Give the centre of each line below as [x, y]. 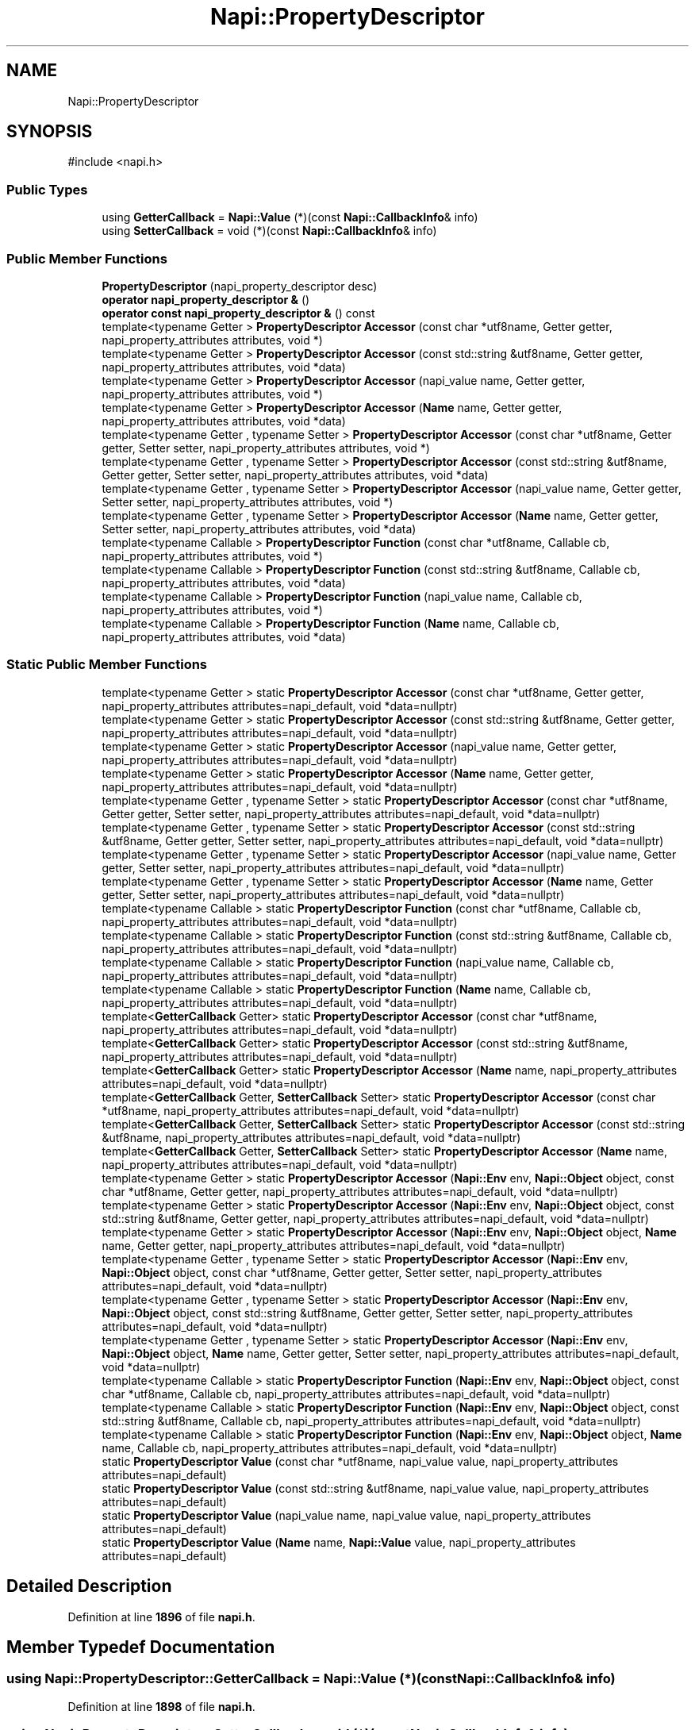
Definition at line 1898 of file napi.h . [161, 1706]
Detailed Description [89, 1586]
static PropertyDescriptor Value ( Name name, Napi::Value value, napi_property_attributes [339, 1542]
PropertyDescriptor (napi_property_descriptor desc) [240, 286]
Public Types [47, 189]
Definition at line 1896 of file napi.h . [161, 1617]
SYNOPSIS [50, 132]
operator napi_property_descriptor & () [206, 299]
